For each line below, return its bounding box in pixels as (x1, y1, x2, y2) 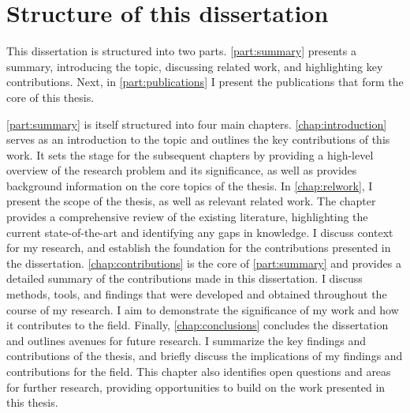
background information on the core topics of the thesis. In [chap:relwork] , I (6, 177, 373, 193)
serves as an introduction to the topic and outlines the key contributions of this (6, 131, 390, 148)
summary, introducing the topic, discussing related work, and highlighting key (6, 58, 383, 74)
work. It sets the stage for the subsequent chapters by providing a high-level (6, 146, 374, 163)
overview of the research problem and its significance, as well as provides (6, 162, 357, 178)
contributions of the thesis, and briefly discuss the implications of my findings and (6, 347, 403, 364)
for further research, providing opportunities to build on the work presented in (6, 378, 386, 395)
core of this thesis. (6, 88, 95, 105)
